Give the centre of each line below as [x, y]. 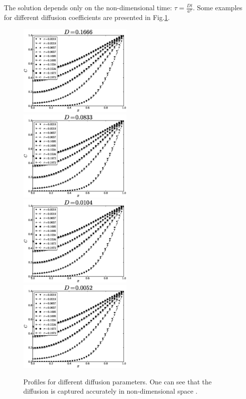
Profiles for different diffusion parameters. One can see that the [118, 381]
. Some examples [218, 7]
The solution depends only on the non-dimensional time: [88, 7]
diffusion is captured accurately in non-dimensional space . [111, 391]
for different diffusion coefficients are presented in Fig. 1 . [87, 17]
